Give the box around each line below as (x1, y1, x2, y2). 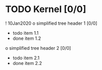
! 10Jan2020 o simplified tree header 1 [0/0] (5, 20, 98, 26)
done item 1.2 (12, 35, 41, 41)
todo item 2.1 (12, 54, 40, 61)
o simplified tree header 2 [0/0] (5, 45, 71, 51)
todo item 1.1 (12, 30, 39, 36)
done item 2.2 (12, 60, 42, 66)
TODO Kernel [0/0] (5, 4, 87, 15)
